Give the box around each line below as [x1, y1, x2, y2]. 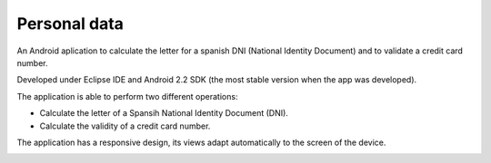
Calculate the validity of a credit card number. [39, 120, 211, 131]
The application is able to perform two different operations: [16, 91, 238, 101]
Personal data [16, 14, 125, 34]
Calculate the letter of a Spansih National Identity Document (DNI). [39, 108, 288, 119]
